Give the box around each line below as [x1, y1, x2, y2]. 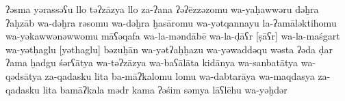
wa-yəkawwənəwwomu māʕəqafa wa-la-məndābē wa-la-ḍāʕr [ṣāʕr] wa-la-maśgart [5, 29, 340, 43]
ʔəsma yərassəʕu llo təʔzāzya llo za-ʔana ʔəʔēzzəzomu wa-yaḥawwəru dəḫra [5, 2, 319, 16]
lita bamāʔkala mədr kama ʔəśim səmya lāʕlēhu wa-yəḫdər [42, 82, 287, 96]
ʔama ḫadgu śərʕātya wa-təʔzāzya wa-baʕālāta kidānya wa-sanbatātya [5, 55, 298, 70]
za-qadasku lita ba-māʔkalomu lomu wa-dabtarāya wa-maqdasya [44, 68, 315, 83]
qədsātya [5, 68, 42, 83]
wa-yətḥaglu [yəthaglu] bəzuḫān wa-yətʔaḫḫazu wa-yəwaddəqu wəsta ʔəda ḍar [5, 42, 333, 56]
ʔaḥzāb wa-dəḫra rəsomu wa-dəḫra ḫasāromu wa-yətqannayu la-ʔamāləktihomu [5, 15, 337, 29]
